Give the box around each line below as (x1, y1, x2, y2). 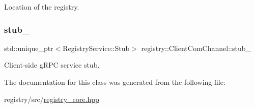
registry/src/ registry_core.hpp (4, 93, 99, 104)
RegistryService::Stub (63, 42, 130, 53)
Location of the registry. (4, 2, 79, 12)
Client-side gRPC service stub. (4, 60, 100, 70)
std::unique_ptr (4, 42, 53, 53)
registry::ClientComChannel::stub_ (141, 42, 251, 53)
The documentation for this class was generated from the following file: (4, 77, 225, 87)
